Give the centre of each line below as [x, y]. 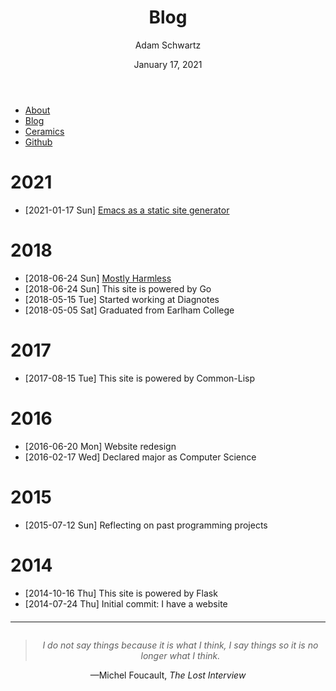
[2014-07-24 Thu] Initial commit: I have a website [126, 603]
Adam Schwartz [168, 45]
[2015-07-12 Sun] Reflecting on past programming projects [146, 525]
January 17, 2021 [168, 64]
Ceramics [44, 131]
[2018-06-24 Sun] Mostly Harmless [98, 278]
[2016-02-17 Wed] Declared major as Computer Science [140, 457]
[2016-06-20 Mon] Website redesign [100, 446]
